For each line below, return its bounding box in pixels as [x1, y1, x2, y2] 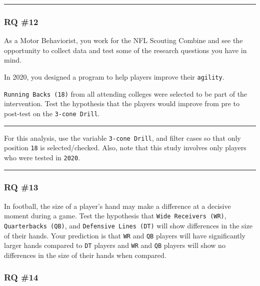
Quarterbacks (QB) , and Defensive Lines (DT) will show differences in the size [4, 220, 252, 230]
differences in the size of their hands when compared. [4, 249, 166, 260]
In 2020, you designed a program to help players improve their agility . [4, 72, 224, 82]
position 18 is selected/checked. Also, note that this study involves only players [4, 142, 246, 153]
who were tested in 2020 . [4, 152, 80, 162]
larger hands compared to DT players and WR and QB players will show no [4, 240, 225, 250]
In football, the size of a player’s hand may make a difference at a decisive [4, 200, 231, 211]
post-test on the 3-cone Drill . [4, 108, 100, 118]
